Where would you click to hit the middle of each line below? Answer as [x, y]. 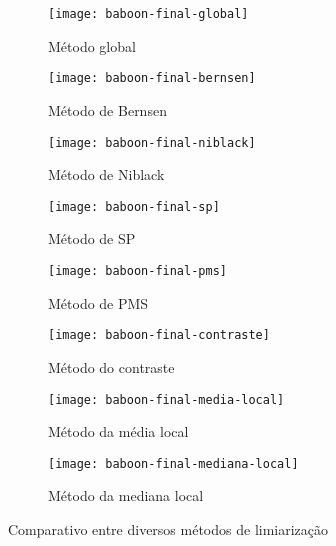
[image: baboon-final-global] [148, 14]
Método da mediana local [126, 495]
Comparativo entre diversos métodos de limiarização [168, 529]
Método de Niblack [106, 174]
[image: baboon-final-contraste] [159, 335]
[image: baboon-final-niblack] [152, 142]
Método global [92, 45]
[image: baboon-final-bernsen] [152, 78]
